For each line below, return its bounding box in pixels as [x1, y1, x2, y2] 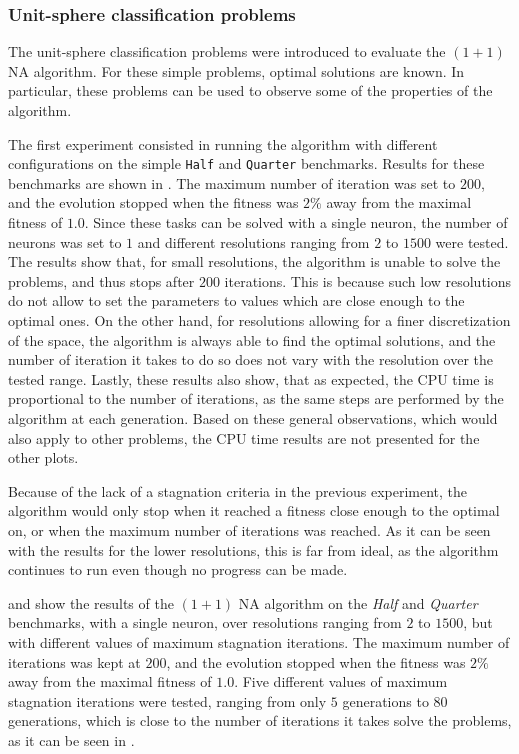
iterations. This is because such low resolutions [224, 270, 512, 291]
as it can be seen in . [8, 729, 135, 750]
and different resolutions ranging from [137, 231, 370, 252]
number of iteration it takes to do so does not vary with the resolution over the [8, 349, 494, 370]
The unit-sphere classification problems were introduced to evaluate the [8, 41, 446, 62]
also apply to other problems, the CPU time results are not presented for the [8, 427, 480, 448]
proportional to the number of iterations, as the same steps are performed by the [8, 388, 504, 409]
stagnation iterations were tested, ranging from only [8, 690, 327, 711]
